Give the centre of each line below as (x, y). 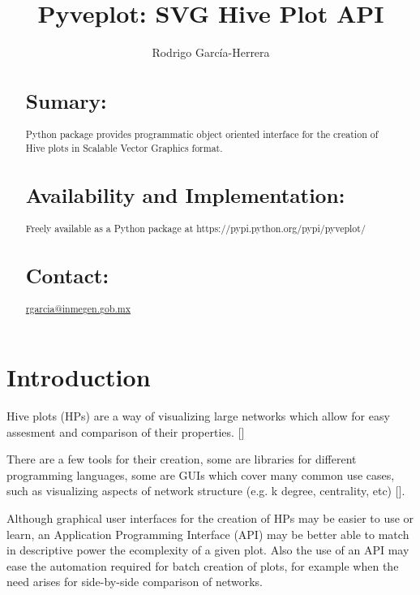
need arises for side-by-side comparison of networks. (135, 582)
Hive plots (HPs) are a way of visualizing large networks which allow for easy (198, 415)
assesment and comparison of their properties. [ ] (126, 431)
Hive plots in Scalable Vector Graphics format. (124, 147)
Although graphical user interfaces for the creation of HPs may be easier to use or (210, 517)
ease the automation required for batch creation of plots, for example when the (203, 565)
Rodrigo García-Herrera (211, 52)
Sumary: (66, 101)
